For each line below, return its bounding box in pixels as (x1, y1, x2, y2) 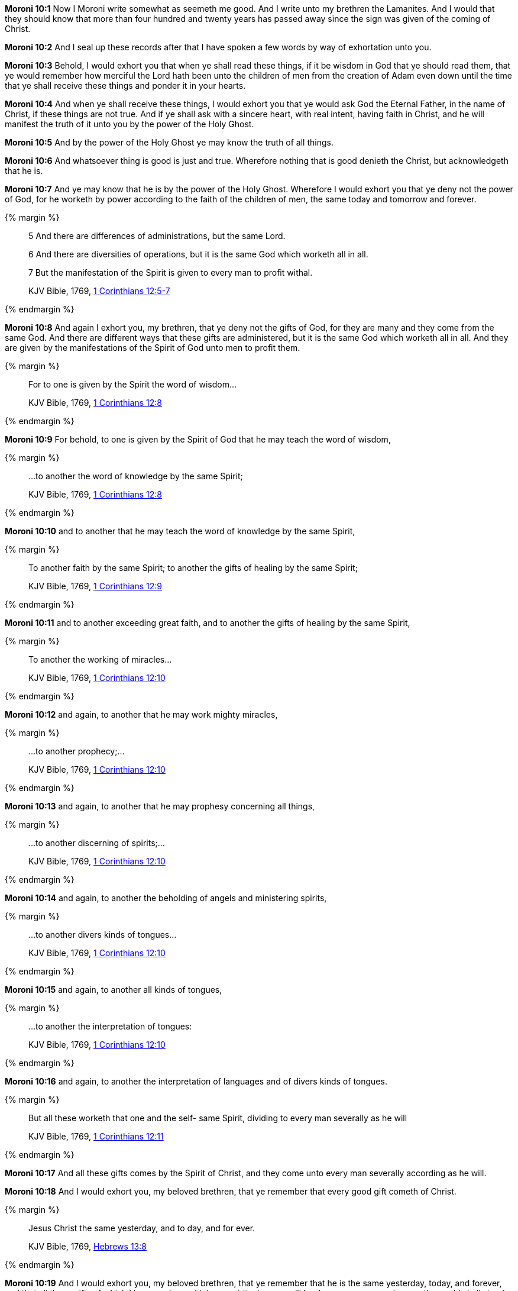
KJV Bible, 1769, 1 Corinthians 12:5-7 (28, 286, 170, 296)
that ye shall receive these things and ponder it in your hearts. (5, 80, 246, 91)
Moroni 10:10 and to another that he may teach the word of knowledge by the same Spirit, (5, 526, 355, 536)
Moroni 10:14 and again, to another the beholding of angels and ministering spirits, (5, 893, 327, 903)
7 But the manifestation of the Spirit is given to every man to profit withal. (28, 267, 313, 277)
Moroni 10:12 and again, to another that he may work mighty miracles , (5, 709, 278, 719)
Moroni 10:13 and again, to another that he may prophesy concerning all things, (5, 801, 315, 811)
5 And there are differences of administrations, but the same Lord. (28, 231, 286, 241)
